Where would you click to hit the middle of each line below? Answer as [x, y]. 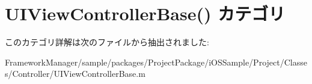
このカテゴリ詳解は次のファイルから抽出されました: [107, 42]
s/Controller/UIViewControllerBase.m [75, 74]
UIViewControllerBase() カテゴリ [145, 13]
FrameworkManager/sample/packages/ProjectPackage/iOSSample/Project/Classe [156, 62]
